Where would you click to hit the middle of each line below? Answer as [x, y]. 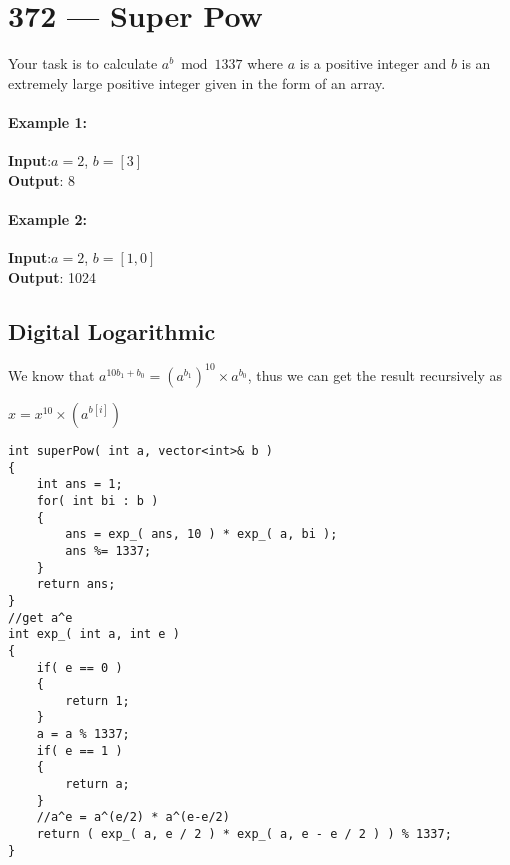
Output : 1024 [52, 276]
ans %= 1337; [108, 550]
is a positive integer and [373, 63]
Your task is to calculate [83, 63]
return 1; [97, 700]
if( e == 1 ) [79, 750]
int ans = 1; [79, 484]
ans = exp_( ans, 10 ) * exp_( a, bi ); [201, 534]
